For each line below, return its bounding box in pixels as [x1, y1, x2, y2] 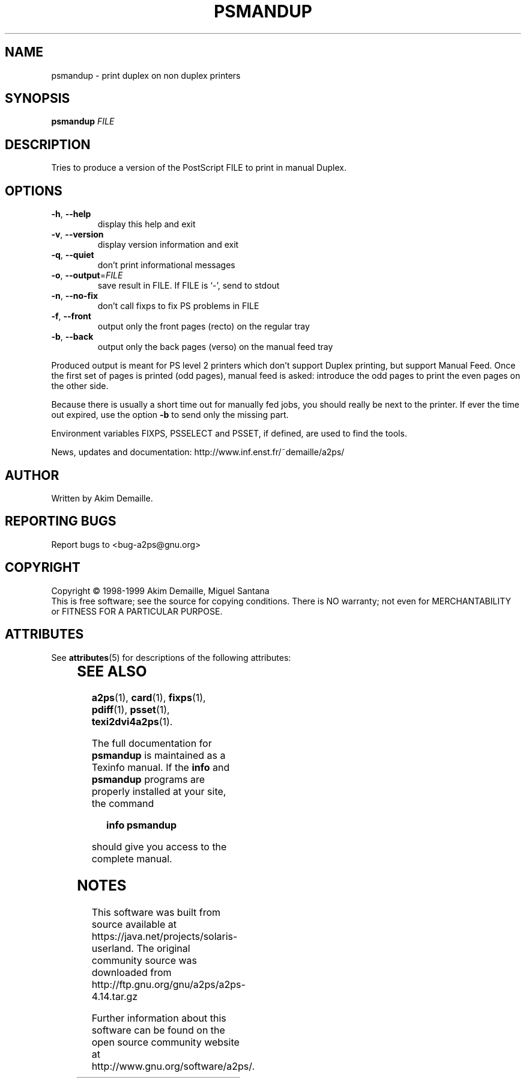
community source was [91, 954, 197, 967]
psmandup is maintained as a [91, 749, 226, 762]
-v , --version [51, 229, 104, 240]
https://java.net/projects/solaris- [91, 930, 238, 943]
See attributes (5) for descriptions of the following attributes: [51, 652, 291, 663]
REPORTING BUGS [5, 514, 116, 529]
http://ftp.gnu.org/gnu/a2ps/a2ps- [91, 978, 246, 991]
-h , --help [51, 209, 91, 219]
